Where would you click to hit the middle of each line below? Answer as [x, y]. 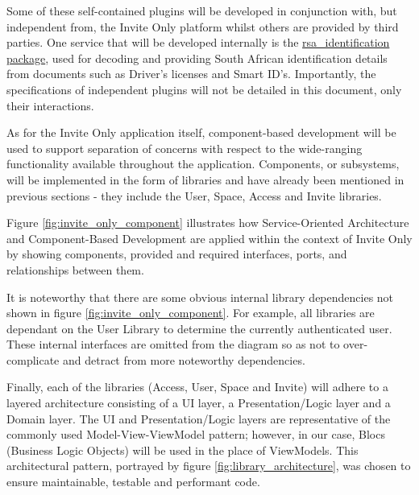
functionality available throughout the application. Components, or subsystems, [203, 164]
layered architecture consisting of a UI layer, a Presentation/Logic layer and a [199, 403]
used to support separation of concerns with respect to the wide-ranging [185, 148]
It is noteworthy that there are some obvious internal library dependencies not [200, 297]
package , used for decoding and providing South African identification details [197, 58]
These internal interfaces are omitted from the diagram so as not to [173, 344]
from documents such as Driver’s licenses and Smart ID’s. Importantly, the [191, 74]
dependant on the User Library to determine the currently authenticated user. [199, 328]
